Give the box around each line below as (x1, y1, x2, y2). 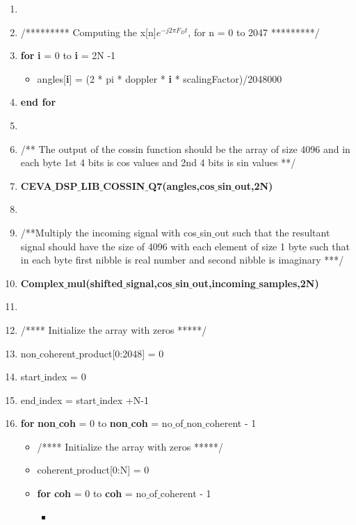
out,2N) (234, 178, 273, 193)
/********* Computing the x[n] (20, 24, 156, 39)
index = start (39, 392, 97, 407)
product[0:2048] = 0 (79, 346, 164, 360)
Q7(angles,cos (148, 178, 215, 193)
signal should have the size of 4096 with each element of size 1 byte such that (20, 239, 350, 253)
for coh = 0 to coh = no (37, 486, 147, 501)
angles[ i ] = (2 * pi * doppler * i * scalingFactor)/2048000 (37, 71, 282, 86)
